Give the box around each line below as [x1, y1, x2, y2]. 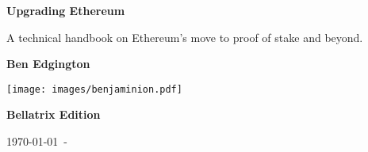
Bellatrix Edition [6, 106, 101, 123]
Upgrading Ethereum [6, 2, 125, 18]
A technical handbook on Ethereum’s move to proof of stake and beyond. [6, 28, 363, 45]
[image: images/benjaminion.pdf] [6, 83, 182, 95]
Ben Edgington [6, 55, 90, 72]
